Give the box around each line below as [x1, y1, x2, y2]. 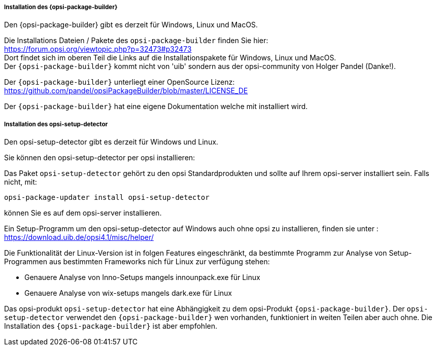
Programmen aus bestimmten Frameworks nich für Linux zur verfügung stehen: [4, 257, 270, 266]
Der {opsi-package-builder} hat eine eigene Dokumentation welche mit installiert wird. [4, 102, 308, 111]
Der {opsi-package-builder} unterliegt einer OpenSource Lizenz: [4, 78, 235, 87]
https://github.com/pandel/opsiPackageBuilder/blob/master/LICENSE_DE [4, 86, 248, 95]
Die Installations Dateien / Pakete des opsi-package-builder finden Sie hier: [4, 36, 269, 45]
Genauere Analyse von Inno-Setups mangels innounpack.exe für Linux [24, 273, 260, 282]
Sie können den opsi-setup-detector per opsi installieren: [4, 153, 195, 162]
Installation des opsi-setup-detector [4, 120, 108, 128]
